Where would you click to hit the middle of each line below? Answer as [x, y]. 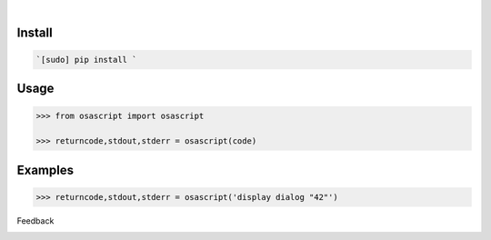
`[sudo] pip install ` [86, 60]
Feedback [35, 220]
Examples [45, 170]
